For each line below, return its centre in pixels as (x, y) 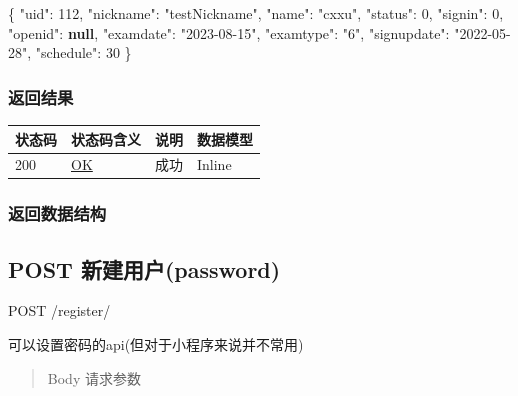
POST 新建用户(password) (144, 268)
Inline (214, 164)
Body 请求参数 (94, 377)
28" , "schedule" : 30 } (70, 52)
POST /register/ (59, 310)
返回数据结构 (57, 213)
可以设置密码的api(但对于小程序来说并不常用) (156, 344)
